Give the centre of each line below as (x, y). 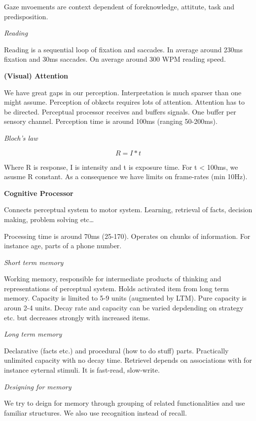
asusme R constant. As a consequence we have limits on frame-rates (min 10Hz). (126, 176)
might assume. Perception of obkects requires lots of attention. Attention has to (125, 102)
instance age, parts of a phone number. (63, 246)
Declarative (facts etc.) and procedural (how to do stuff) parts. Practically (116, 350)
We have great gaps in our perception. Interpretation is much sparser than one (123, 92)
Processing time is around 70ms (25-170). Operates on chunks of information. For (127, 236)
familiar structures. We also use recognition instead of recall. (95, 412)
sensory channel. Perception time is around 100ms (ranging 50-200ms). (111, 121)
